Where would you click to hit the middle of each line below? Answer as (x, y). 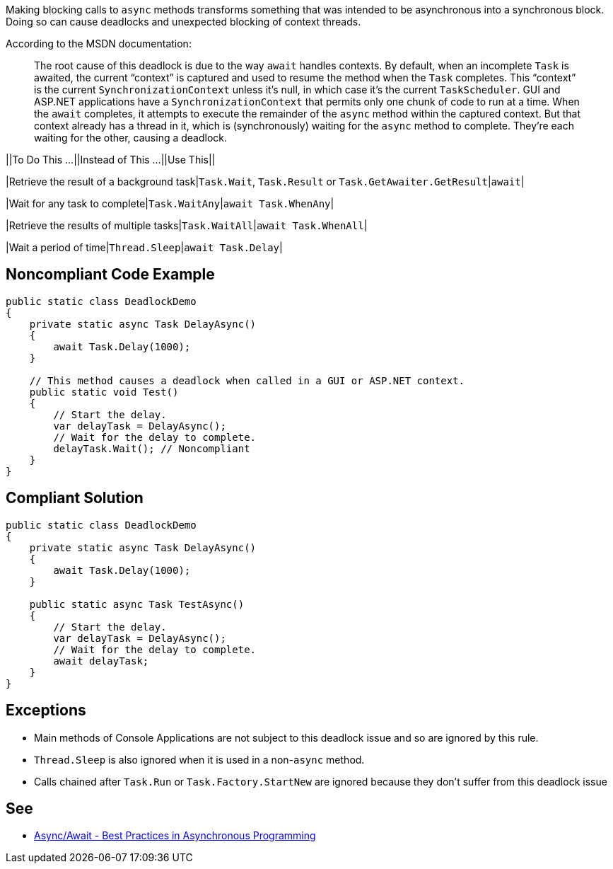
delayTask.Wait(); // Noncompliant (152, 448)
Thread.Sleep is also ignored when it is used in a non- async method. (199, 759)
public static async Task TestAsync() (137, 604)
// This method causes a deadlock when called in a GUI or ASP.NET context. (247, 380)
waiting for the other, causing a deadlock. (131, 138)
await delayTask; (101, 661)
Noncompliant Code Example (110, 275)
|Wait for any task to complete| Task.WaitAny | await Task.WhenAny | (170, 203)
